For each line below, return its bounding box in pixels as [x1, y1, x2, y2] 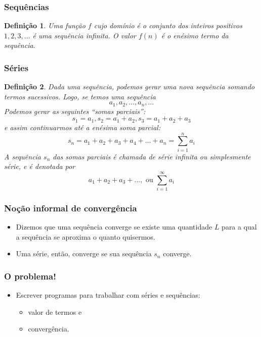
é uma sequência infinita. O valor [32, 30, 136, 40]
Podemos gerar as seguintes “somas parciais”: [4, 105, 146, 116]
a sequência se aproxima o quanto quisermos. [16, 231, 155, 242]
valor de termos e [28, 306, 82, 317]
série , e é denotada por [4, 161, 75, 172]
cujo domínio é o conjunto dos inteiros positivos [94, 20, 242, 31]
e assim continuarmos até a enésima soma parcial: [4, 122, 161, 132]
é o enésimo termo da [161, 30, 229, 40]
